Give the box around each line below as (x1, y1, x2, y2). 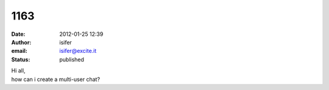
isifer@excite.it (59, 47, 97, 55)
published (59, 55, 85, 63)
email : (11, 47, 27, 55)
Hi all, (11, 67, 26, 74)
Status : (11, 55, 30, 63)
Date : (11, 30, 26, 38)
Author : (11, 38, 32, 46)
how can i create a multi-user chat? (11, 75, 101, 83)
